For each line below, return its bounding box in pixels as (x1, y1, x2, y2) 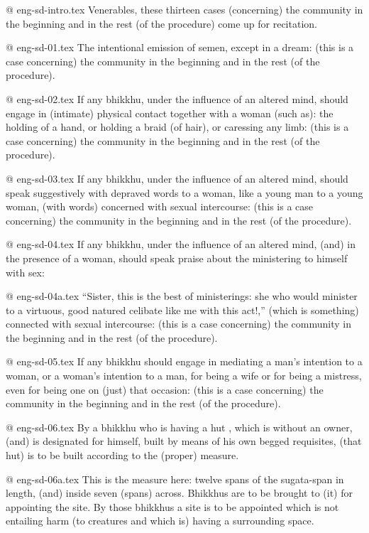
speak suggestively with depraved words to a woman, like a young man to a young (6, 185, 363, 200)
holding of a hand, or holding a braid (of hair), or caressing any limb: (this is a (6, 119, 349, 134)
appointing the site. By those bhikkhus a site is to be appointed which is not (6, 499, 339, 514)
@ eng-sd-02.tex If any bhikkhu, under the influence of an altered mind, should (6, 91, 348, 106)
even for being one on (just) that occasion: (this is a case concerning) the (6, 382, 324, 397)
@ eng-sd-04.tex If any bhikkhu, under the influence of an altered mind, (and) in (6, 237, 356, 252)
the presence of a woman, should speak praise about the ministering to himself (6, 250, 348, 265)
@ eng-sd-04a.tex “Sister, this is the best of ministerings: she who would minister (6, 289, 358, 303)
